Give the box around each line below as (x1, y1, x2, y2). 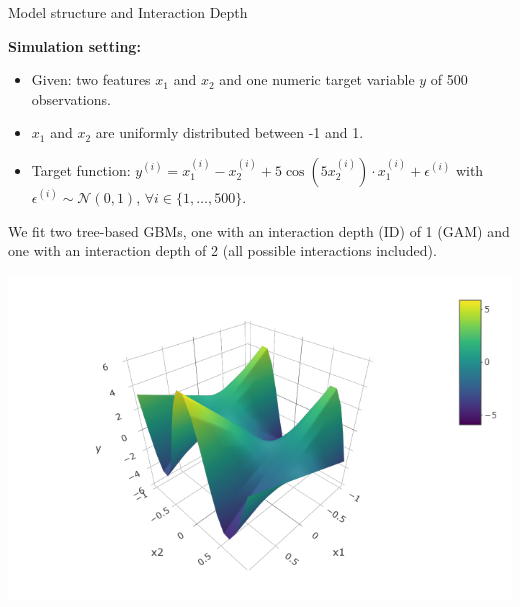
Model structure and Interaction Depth (8, 2, 248, 22)
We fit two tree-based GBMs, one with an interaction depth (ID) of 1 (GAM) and (8, 220, 510, 241)
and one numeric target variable (219, 69, 415, 90)
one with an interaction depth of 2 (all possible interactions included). (8, 240, 437, 261)
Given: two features (31, 69, 151, 90)
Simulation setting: (8, 35, 141, 56)
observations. (31, 88, 111, 109)
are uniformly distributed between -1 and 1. (95, 122, 364, 143)
